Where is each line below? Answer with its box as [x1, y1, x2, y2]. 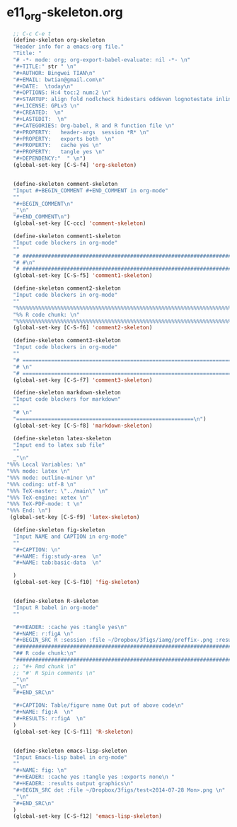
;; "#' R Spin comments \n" [13, 669, 96, 676]
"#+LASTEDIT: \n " [13, 115, 68, 122]
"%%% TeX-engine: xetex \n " [6, 494, 90, 501]
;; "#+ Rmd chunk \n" [13, 662, 77, 670]
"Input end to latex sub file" [13, 441, 105, 449]
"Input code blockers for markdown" [13, 396, 121, 403]
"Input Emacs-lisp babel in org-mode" [13, 753, 128, 761]
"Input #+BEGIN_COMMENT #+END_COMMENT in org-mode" [13, 187, 169, 194]
